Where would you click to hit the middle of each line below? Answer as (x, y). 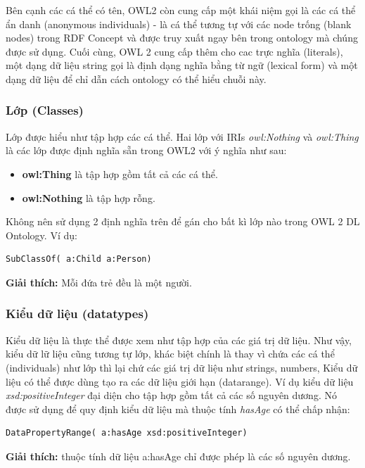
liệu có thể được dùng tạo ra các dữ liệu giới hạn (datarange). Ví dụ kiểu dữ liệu (180, 381)
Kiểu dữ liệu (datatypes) (77, 314)
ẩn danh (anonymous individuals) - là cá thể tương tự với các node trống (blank (179, 24)
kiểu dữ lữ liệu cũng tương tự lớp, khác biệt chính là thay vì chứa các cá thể (170, 354)
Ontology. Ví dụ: (41, 235)
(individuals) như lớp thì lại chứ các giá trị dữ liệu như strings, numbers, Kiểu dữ (182, 367)
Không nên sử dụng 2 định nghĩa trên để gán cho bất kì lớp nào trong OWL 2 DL (183, 221)
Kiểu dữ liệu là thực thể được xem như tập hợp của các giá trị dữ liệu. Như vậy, (179, 340)
